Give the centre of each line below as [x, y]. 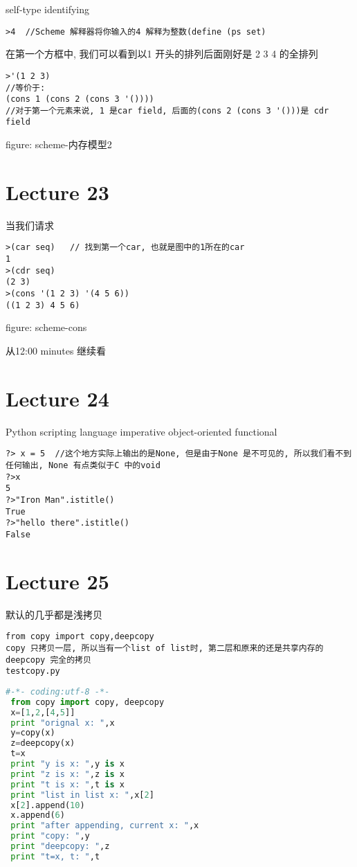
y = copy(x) [33, 733]
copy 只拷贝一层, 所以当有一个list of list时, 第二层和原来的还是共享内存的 [165, 648]
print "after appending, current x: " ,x [105, 826]
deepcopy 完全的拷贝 [48, 660]
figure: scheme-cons [46, 327]
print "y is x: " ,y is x [67, 764]
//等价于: [26, 88]
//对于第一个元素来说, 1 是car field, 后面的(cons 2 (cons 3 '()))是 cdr [167, 110]
